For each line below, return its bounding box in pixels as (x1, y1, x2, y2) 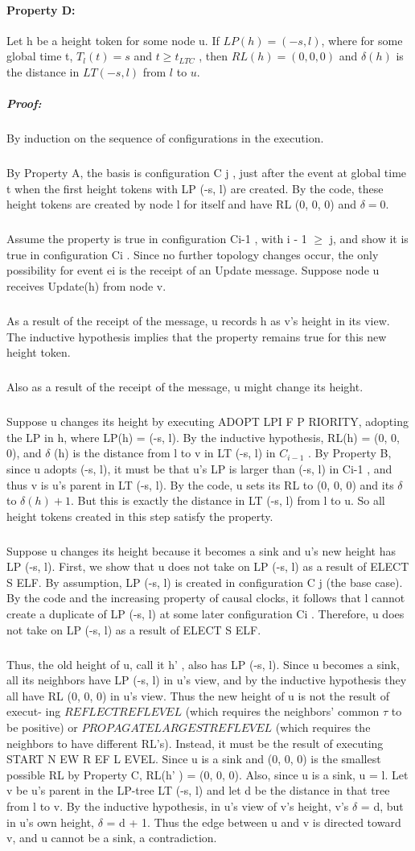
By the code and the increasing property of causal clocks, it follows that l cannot (6, 589, 405, 606)
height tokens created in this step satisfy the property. (6, 507, 273, 524)
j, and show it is (329, 230, 409, 247)
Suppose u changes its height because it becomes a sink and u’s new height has (6, 542, 396, 559)
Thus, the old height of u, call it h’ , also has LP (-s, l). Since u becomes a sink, (6, 655, 400, 672)
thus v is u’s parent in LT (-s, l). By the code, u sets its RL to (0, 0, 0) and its (6, 476, 394, 493)
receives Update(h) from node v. (6, 278, 166, 295)
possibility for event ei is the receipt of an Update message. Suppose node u (6, 262, 380, 279)
